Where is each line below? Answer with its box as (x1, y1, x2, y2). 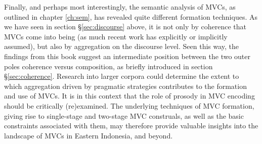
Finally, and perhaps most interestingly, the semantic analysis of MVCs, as (4, 2, 236, 12)
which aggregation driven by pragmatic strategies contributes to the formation (4, 80, 247, 91)
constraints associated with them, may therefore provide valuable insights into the (4, 120, 258, 131)
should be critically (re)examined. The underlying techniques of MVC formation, (4, 100, 254, 111)
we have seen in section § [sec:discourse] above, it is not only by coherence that (4, 21, 246, 32)
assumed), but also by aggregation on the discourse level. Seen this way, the (4, 41, 239, 52)
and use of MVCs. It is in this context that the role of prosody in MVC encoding (4, 90, 255, 101)
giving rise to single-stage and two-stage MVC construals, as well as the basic (4, 110, 244, 121)
